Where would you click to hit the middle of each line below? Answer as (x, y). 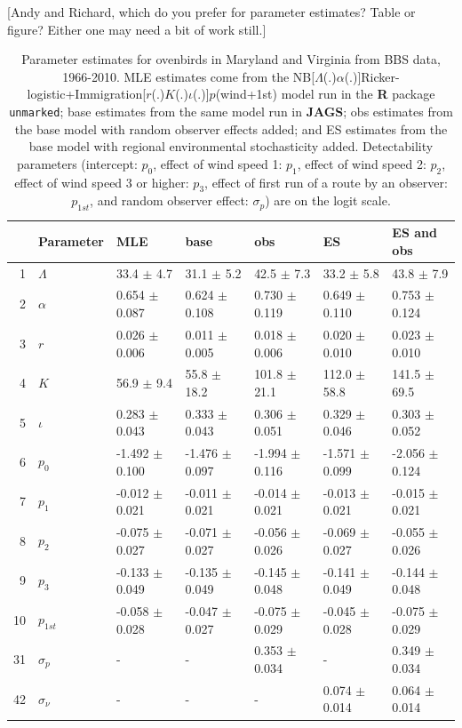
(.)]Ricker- (372, 76)
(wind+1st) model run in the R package (325, 94)
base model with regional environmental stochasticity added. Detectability (231, 146)
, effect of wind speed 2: (362, 163)
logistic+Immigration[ (87, 94)
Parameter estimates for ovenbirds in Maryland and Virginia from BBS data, (231, 59)
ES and (414, 232)
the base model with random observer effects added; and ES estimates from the (231, 128)
